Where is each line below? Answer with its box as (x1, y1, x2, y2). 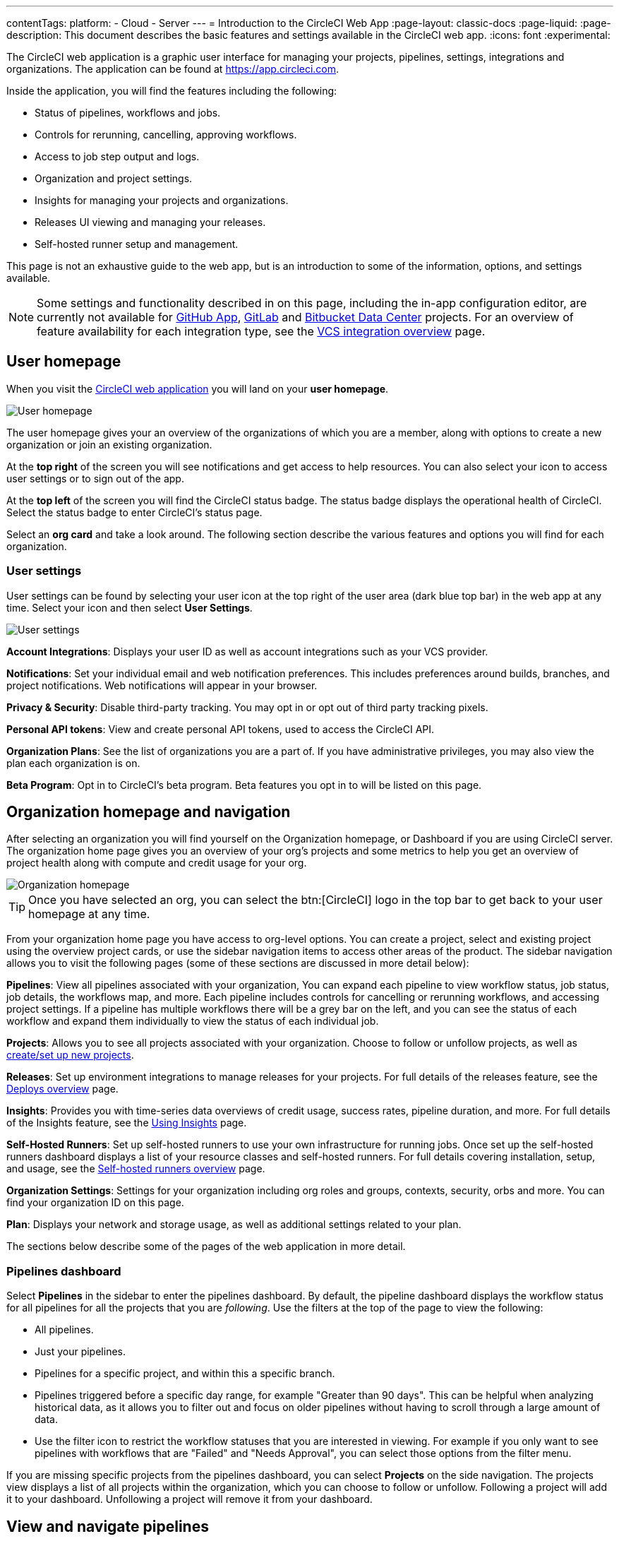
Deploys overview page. (6, 1083, 119, 1095)
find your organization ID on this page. (6, 1196, 184, 1209)
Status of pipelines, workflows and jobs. (35, 107, 221, 119)
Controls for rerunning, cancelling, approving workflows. (35, 129, 297, 141)
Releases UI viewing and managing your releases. (35, 216, 266, 228)
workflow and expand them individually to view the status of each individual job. (6, 1015, 379, 1028)
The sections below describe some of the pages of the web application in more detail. (6, 1240, 406, 1253)
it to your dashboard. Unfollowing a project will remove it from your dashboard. (6, 1493, 373, 1506)
